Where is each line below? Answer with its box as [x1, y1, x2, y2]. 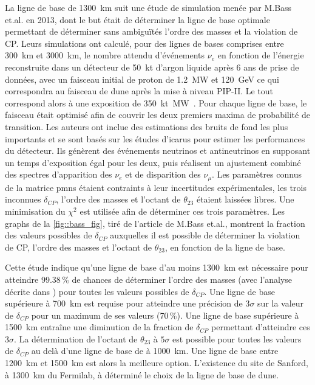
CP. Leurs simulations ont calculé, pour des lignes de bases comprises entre [5, 36, 284, 49]
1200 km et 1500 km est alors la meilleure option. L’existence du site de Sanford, [5, 356, 308, 369]
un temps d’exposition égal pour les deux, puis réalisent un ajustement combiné [5, 156, 301, 168]
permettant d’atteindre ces [211, 321, 310, 333]
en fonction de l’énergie [217, 49, 304, 61]
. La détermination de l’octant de [14, 332, 138, 345]
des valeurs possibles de [5, 229, 92, 241]
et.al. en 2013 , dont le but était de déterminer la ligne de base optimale [5, 13, 270, 26]
